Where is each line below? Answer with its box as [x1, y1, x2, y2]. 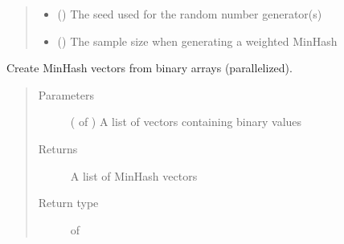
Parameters [38, 86, 94, 103]
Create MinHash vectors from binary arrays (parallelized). [6, 59, 293, 76]
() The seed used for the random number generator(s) [57, 6, 322, 22]
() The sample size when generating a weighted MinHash [57, 32, 338, 49]
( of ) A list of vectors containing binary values [70, 113, 302, 130]
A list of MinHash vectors [70, 167, 198, 184]
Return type [38, 194, 99, 211]
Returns [38, 140, 78, 157]
